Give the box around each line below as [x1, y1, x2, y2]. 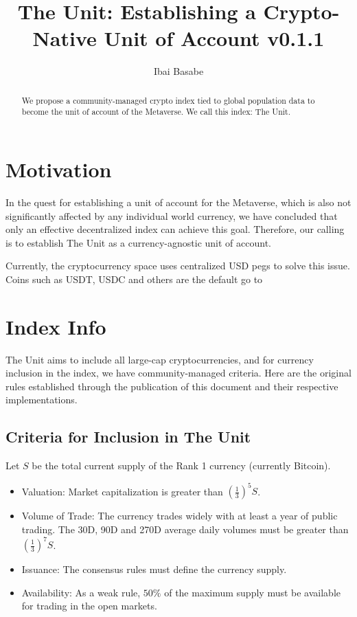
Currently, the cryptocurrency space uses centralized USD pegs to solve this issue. [5, 258, 350, 273]
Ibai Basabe [153, 64, 204, 78]
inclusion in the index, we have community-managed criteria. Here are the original [5, 366, 352, 380]
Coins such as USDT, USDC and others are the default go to [5, 271, 263, 286]
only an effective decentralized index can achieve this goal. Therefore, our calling [5, 222, 345, 236]
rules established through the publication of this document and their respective [5, 379, 338, 393]
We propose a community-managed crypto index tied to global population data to [21, 94, 315, 106]
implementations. [5, 392, 78, 407]
